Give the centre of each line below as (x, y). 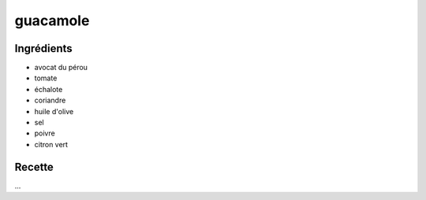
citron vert (51, 144)
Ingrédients (43, 48)
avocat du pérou (61, 68)
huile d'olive (54, 111)
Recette (34, 167)
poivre (45, 133)
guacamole (52, 20)
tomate (46, 78)
